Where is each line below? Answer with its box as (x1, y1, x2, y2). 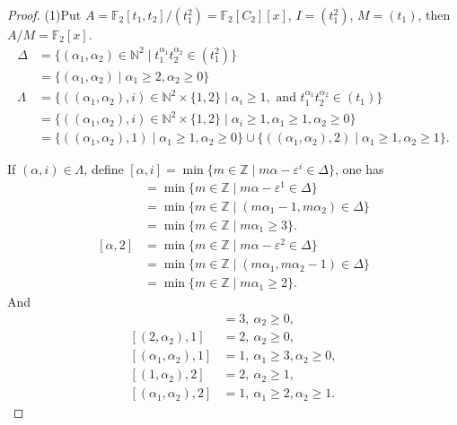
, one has (335, 160, 384, 178)
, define (83, 160, 124, 178)
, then (417, 5, 451, 23)
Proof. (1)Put (7, 5, 82, 23)
